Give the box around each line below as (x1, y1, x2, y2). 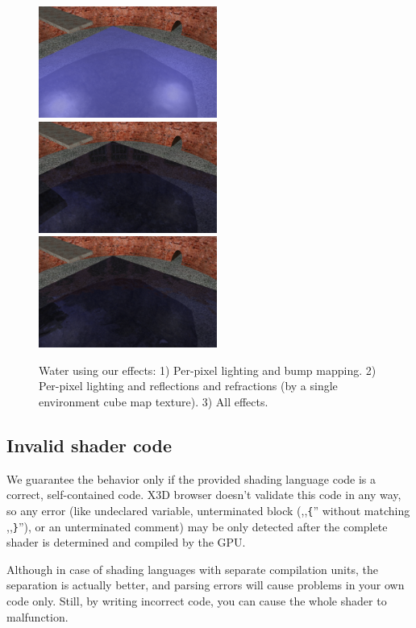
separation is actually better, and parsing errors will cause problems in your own (6, 576, 405, 593)
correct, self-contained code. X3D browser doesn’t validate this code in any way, (6, 486, 401, 503)
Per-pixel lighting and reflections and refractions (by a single (39, 377, 338, 394)
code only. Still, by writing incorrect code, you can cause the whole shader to (6, 593, 387, 609)
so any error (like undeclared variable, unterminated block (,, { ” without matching (6, 501, 410, 518)
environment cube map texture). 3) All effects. (39, 393, 268, 410)
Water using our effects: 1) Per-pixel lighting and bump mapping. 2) (39, 361, 376, 378)
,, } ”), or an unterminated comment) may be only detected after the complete (6, 518, 388, 534)
